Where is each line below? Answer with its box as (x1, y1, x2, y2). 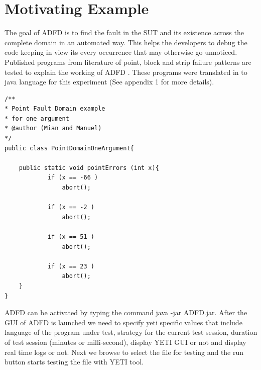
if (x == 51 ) (47, 233, 94, 240)
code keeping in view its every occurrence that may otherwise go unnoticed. (5, 47, 237, 57)
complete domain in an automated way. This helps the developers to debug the (5, 37, 247, 47)
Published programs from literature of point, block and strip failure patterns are (5, 56, 251, 67)
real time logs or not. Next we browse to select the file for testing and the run (5, 346, 244, 357)
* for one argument (5, 115, 69, 122)
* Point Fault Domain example (5, 105, 105, 113)
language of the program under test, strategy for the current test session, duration (5, 327, 257, 337)
